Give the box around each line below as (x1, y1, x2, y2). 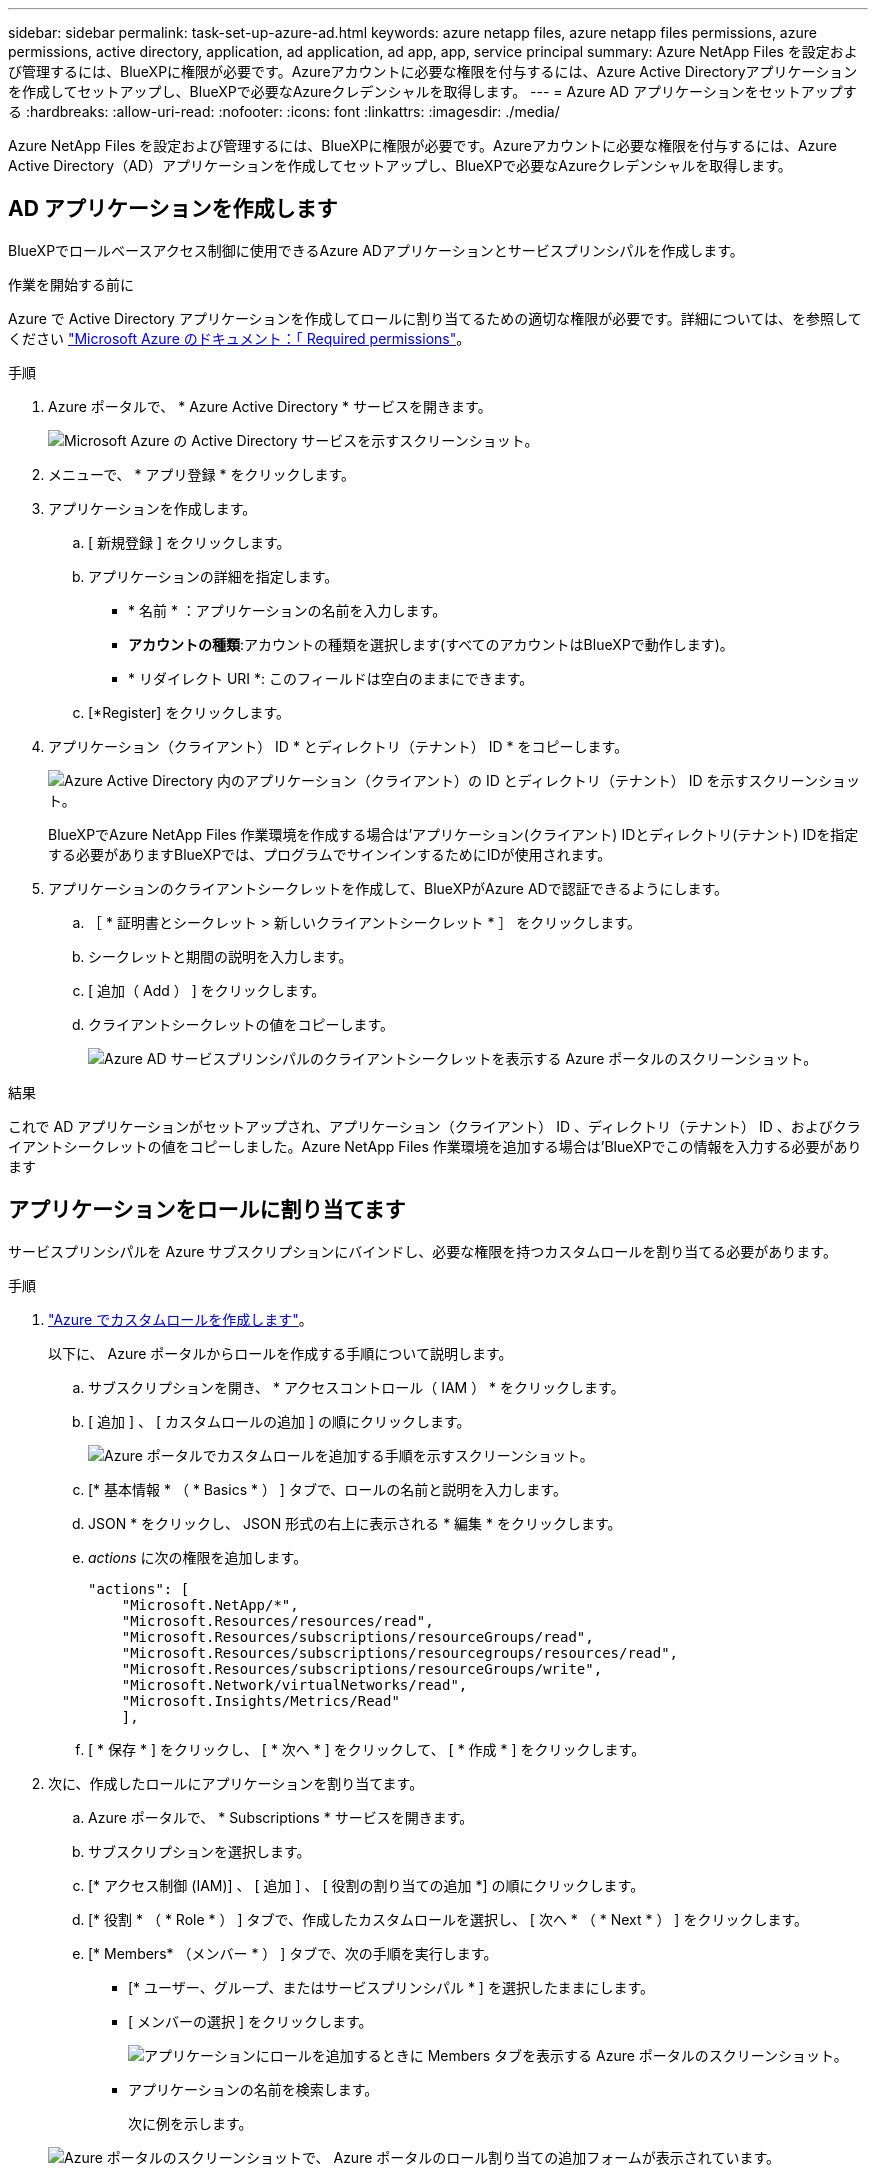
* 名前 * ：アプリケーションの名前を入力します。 (128, 601, 447, 619)
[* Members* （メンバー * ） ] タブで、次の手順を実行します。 (88, 1944, 498, 1962)
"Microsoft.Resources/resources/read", (121, 1612, 434, 1629)
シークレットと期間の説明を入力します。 (88, 947, 353, 965)
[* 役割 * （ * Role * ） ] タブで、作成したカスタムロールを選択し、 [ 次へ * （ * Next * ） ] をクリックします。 (88, 1910, 809, 1928)
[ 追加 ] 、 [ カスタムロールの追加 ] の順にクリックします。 (88, 1412, 471, 1430)
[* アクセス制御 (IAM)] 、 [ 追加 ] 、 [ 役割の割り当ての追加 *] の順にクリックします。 (88, 1876, 645, 1894)
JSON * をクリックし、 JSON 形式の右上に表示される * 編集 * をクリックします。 (88, 1514, 622, 1532)
